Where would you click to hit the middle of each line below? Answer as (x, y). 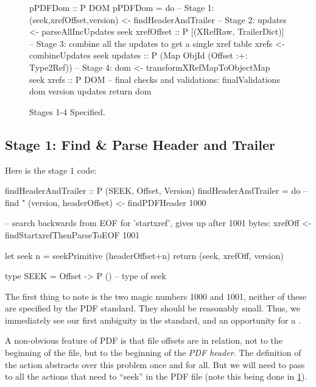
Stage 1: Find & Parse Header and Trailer (140, 144)
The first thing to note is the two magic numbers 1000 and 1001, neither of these (156, 296)
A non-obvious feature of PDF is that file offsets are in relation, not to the (144, 340)
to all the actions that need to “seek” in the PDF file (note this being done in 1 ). (156, 376)
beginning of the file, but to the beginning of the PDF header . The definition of (153, 353)
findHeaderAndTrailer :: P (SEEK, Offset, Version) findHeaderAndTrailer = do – (156, 190)
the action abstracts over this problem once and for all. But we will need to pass (155, 364)
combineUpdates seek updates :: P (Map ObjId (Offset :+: (139, 55)
